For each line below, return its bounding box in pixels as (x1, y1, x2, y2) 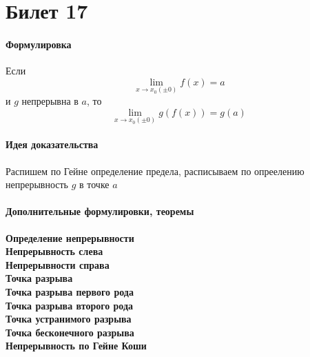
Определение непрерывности (6, 230, 134, 245)
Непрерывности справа (6, 257, 110, 272)
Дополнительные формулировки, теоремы (6, 204, 194, 218)
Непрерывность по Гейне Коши (6, 338, 147, 353)
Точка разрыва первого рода (6, 284, 134, 298)
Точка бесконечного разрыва (6, 325, 134, 339)
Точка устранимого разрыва (6, 312, 132, 326)
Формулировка (6, 37, 72, 51)
